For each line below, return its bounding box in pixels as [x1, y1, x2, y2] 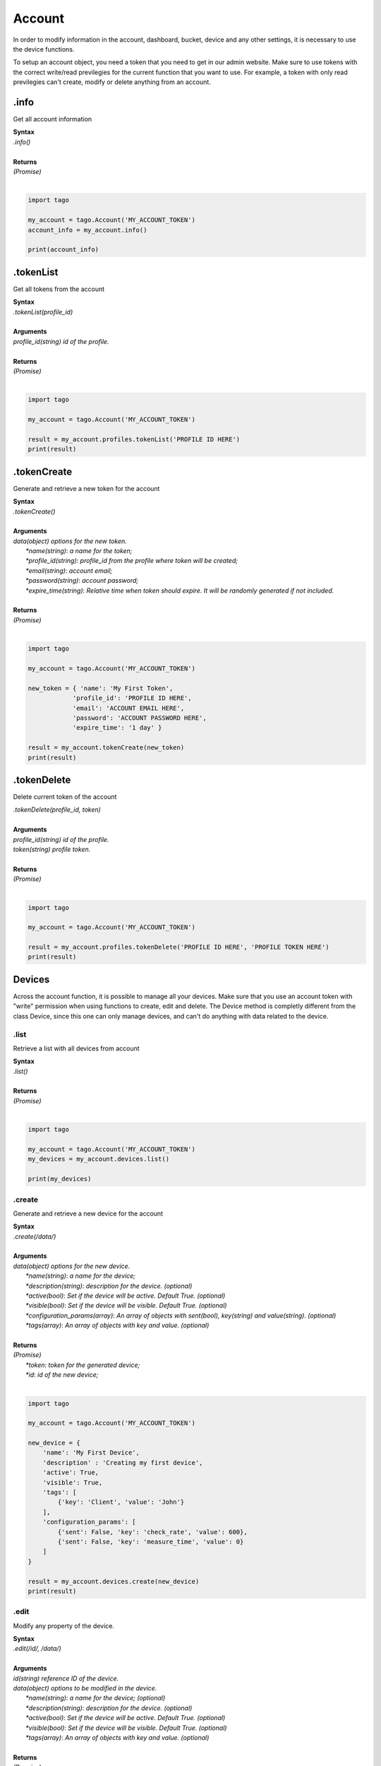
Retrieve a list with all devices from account [13, 1044, 140, 1053]
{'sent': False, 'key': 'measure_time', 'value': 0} [57, 1537, 244, 1546]
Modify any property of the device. [13, 1621, 114, 1630]
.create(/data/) [13, 1232, 56, 1240]
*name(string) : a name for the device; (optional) [25, 1694, 166, 1702]
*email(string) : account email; [25, 566, 113, 575]
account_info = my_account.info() [28, 226, 147, 234]
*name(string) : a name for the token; [25, 547, 133, 555]
